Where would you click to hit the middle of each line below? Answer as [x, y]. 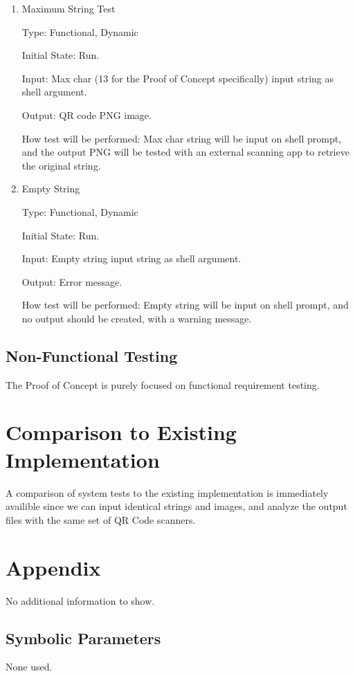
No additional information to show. [80, 600]
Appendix [53, 567]
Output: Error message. [72, 281]
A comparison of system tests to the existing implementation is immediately [167, 492]
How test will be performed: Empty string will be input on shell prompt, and [185, 305]
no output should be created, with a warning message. [137, 318]
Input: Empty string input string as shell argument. [131, 258]
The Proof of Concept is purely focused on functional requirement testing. [163, 384]
